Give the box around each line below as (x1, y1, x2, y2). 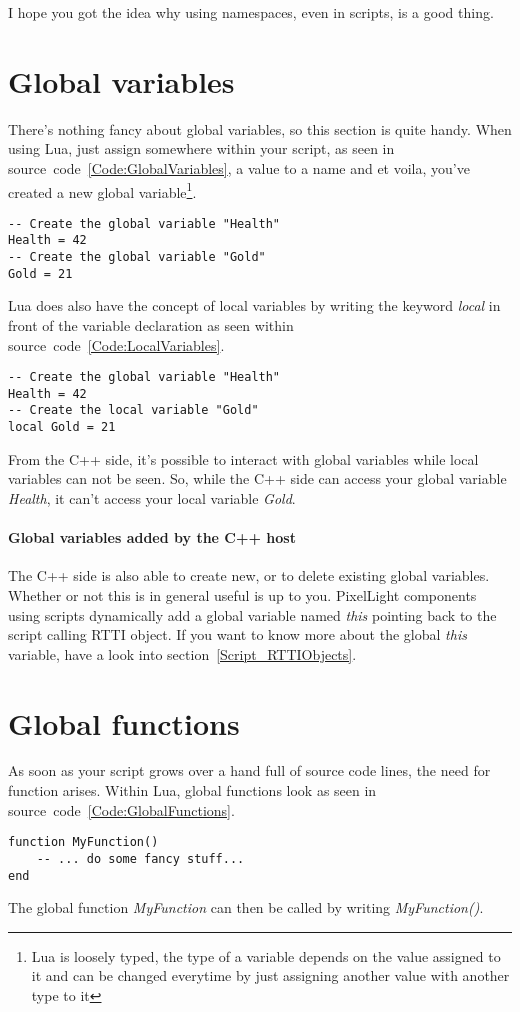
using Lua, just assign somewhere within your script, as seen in (8, 138, 395, 159)
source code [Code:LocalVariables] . (8, 334, 225, 355)
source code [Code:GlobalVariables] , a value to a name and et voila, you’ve (8, 157, 470, 178)
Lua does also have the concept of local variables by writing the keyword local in (8, 295, 501, 316)
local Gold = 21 (8, 420, 116, 435)
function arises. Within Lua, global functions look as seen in (8, 780, 377, 801)
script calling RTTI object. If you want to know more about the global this (8, 624, 467, 645)
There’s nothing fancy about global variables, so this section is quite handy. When (8, 118, 512, 139)
